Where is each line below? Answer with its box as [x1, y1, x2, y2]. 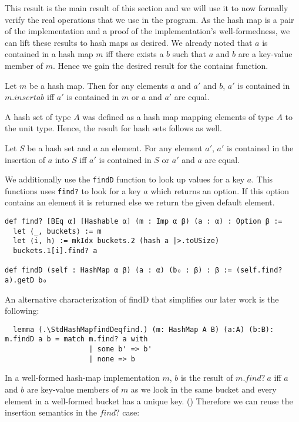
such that [172, 48, 206, 60]
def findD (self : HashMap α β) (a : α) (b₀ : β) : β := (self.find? [5, 266, 283, 275]
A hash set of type [5, 110, 71, 122]
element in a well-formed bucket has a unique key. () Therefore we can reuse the [5, 394, 293, 407]
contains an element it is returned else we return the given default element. [5, 196, 275, 208]
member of [5, 59, 43, 71]
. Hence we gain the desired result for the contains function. [52, 59, 268, 71]
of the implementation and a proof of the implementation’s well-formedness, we [5, 25, 290, 37]
